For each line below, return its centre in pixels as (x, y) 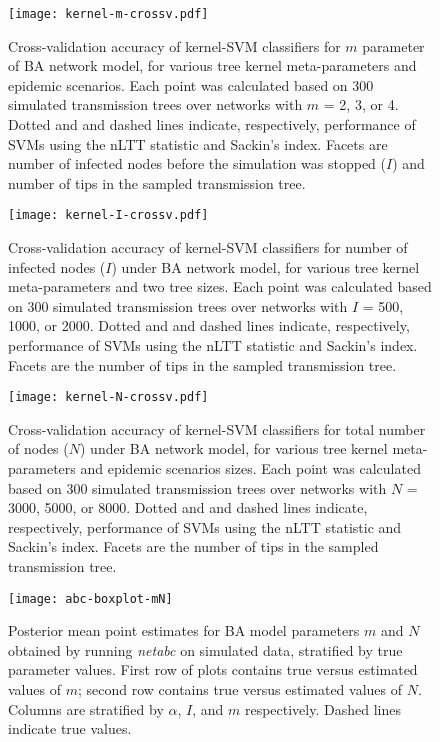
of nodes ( (38, 448)
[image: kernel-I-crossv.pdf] (108, 215)
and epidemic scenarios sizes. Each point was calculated (250, 468)
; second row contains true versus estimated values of (240, 689)
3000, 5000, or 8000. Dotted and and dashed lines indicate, (188, 507)
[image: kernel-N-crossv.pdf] (108, 397)
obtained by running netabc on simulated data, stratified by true (205, 649)
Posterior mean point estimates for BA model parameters (184, 630)
